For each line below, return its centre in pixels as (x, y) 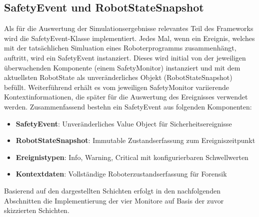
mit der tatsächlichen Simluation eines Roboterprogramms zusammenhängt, (120, 48)
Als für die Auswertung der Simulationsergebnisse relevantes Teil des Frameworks (129, 28)
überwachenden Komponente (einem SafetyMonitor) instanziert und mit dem (122, 67)
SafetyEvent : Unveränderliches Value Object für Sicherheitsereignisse (124, 123)
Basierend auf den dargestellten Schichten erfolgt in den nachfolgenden (112, 190)
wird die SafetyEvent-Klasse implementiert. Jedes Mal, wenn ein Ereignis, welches (129, 38)
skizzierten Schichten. (37, 210)
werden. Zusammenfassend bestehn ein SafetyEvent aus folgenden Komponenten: (128, 106)
